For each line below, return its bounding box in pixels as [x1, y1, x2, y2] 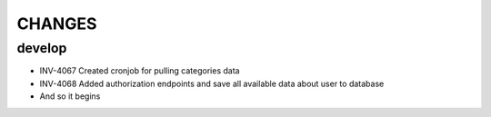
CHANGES [16, 14, 97, 34]
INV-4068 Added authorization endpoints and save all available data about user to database [39, 78, 385, 89]
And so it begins [39, 91, 101, 102]
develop [16, 40, 67, 56]
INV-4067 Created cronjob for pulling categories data [39, 65, 240, 76]
